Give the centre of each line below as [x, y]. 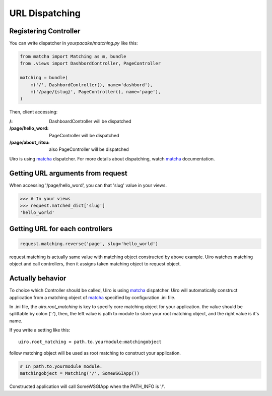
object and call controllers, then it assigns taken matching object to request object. [95, 264]
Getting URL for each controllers [61, 229]
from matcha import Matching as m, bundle [73, 56]
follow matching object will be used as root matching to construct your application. [95, 353]
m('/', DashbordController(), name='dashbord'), [92, 85]
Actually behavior [38, 278]
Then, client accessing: [33, 112]
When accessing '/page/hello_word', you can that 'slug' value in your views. [88, 185]
